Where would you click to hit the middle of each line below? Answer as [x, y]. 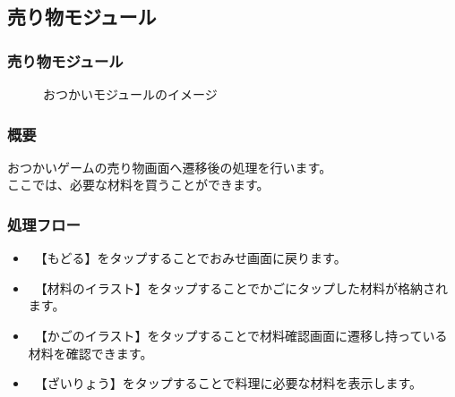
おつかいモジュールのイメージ [130, 94]
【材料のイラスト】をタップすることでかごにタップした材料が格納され [245, 287]
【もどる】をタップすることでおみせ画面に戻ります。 [193, 258]
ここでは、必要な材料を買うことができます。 [138, 185]
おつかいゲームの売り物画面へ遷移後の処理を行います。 [170, 167]
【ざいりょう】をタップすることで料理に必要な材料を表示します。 [231, 383]
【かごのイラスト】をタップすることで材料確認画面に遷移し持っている [244, 335]
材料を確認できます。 [90, 353]
